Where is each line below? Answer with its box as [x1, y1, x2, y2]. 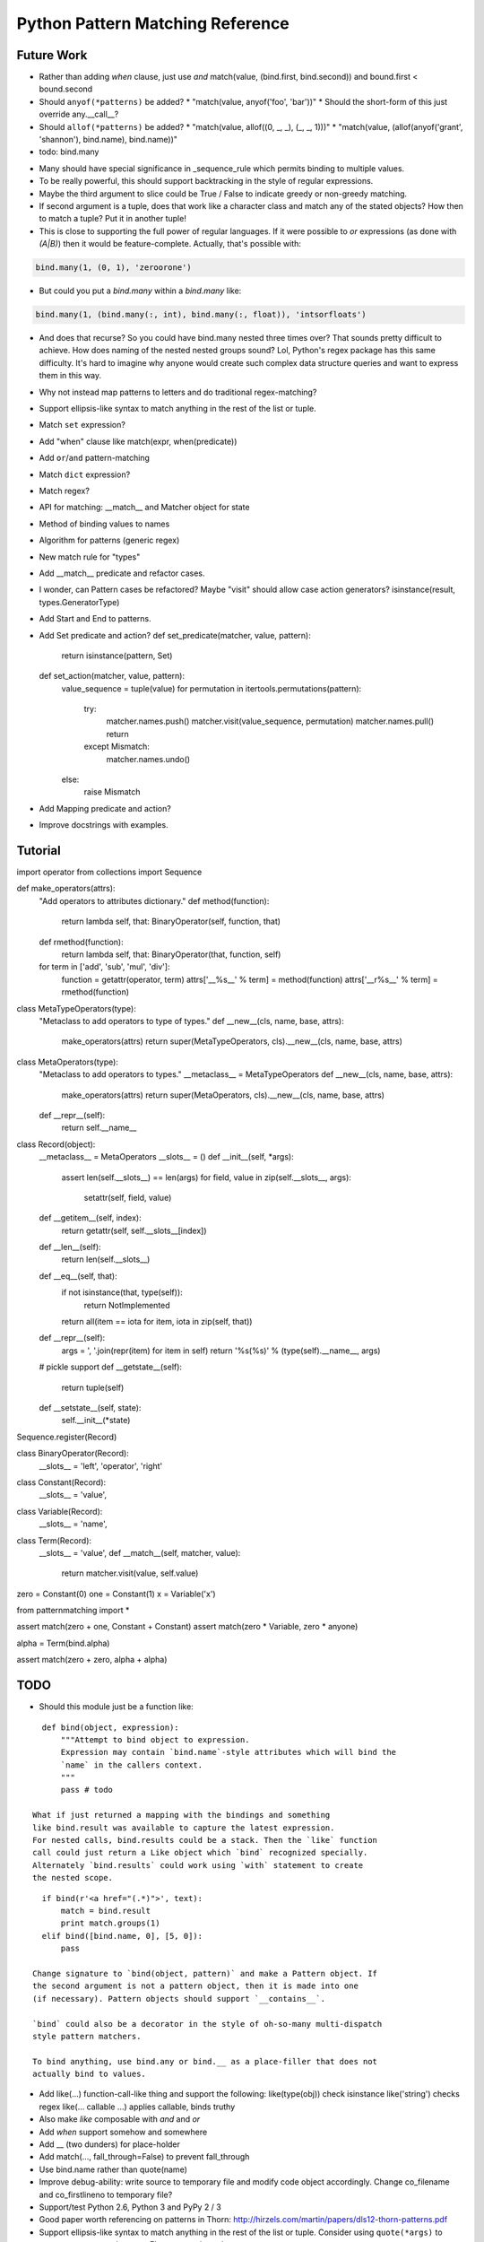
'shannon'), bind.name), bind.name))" [39, 135, 178, 145]
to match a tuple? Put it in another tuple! [39, 213, 187, 224]
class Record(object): [16, 1139, 96, 1150]
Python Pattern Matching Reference [16, 13, 290, 33]
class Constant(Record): [16, 1476, 107, 1488]
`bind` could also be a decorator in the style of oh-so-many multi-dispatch [32, 2019, 383, 2029]
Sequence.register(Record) [16, 1431, 117, 1442]
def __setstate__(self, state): [39, 1402, 142, 1412]
